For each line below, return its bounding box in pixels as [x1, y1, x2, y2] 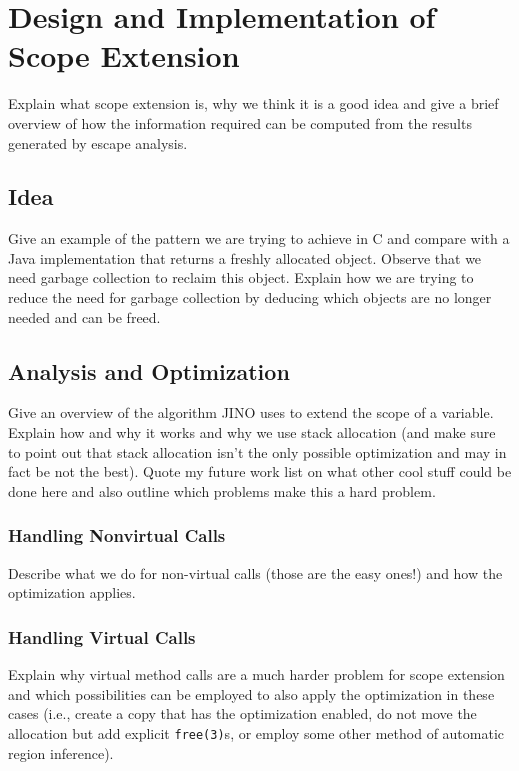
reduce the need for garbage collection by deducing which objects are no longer [8, 287, 492, 308]
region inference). [8, 742, 114, 763]
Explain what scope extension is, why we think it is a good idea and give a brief [8, 93, 499, 114]
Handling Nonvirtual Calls [8, 523, 226, 548]
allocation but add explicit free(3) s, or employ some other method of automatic [8, 722, 505, 743]
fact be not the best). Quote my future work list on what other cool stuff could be [8, 461, 512, 482]
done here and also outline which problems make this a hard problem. [8, 480, 436, 501]
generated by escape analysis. [8, 132, 188, 153]
